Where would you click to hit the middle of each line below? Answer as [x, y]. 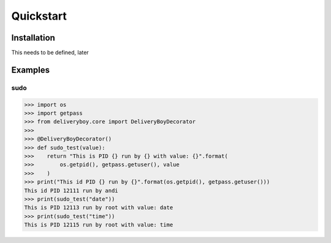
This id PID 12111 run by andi [71, 191]
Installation [33, 38]
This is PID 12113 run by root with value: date [99, 208]
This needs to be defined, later [50, 53]
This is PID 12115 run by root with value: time [99, 225]
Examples [31, 70]
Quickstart [39, 16]
